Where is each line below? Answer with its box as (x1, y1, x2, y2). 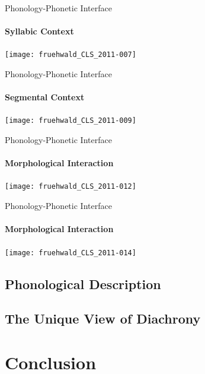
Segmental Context (5, 91, 85, 103)
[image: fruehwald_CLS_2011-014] (5, 248, 136, 257)
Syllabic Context (5, 25, 74, 37)
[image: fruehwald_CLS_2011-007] (5, 50, 136, 59)
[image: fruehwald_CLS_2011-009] (5, 116, 136, 125)
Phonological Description (5, 274, 161, 293)
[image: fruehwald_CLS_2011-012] (5, 182, 136, 191)
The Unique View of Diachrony (5, 309, 201, 328)
